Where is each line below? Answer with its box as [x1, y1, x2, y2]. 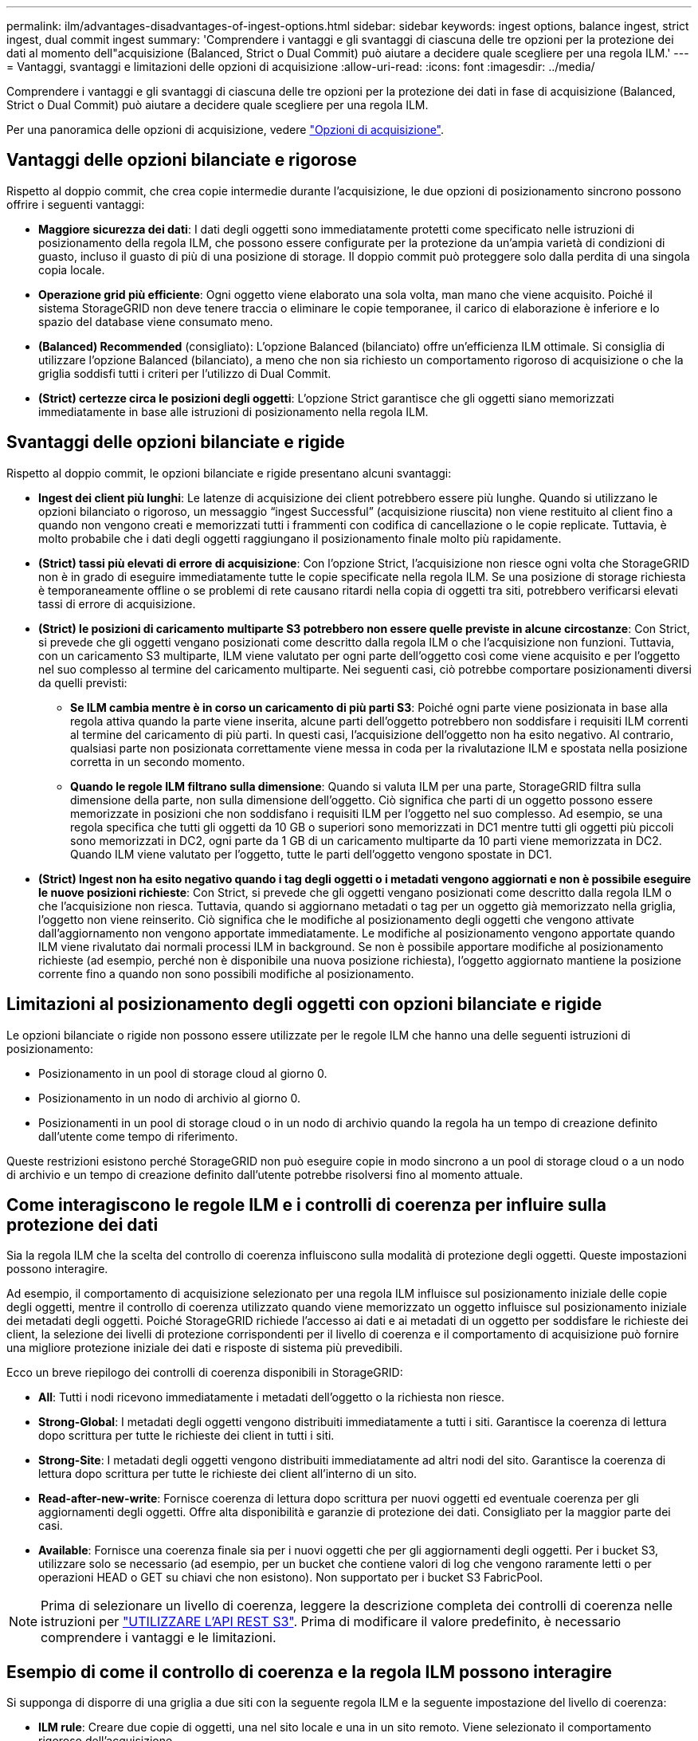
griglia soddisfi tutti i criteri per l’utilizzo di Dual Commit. [38, 366, 331, 380]
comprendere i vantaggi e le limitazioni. [41, 1629, 276, 1646]
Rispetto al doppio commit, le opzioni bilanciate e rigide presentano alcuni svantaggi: [6, 466, 452, 480]
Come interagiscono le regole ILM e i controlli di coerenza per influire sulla [6, 1194, 606, 1215]
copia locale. [38, 262, 105, 277]
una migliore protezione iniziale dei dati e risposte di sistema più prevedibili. [6, 1341, 403, 1355]
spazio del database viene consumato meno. [38, 314, 273, 328]
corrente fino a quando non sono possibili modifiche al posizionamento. [38, 966, 414, 981]
